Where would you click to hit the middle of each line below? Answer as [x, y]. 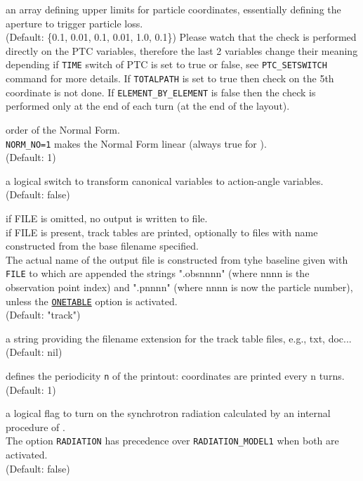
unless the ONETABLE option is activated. [92, 301]
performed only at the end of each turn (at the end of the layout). [148, 106]
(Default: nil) [34, 352]
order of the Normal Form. [63, 129]
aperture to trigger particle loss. [74, 23]
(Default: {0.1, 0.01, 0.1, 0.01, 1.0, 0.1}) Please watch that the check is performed [181, 37]
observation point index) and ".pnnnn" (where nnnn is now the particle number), [179, 287]
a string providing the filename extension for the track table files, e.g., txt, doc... [179, 338]
